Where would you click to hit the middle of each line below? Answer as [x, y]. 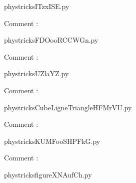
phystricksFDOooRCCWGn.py [51, 40]
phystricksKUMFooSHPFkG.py [52, 141]
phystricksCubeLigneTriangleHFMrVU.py [68, 107]
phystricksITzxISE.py [37, 6]
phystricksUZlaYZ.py [36, 73]
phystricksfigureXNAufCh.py [48, 174]
